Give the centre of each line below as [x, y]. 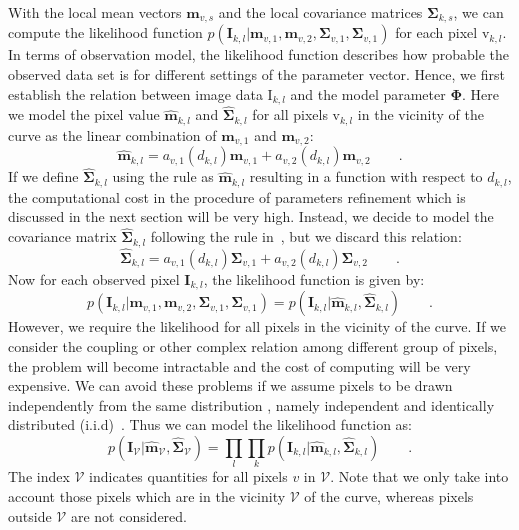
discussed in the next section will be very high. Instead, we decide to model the [251, 216]
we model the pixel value [84, 114]
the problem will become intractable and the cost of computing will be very [239, 365]
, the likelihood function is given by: [314, 278]
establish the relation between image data [135, 93]
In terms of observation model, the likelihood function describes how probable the [258, 54]
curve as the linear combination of [112, 134]
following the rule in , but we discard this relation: [306, 236]
